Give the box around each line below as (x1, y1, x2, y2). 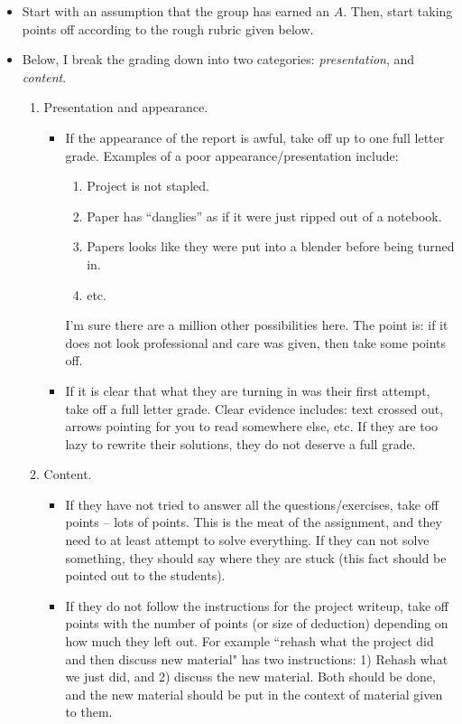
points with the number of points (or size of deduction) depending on (65, 614, 448, 633)
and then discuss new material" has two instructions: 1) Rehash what (65, 649, 448, 668)
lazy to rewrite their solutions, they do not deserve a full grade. (65, 434, 416, 453)
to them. (65, 702, 113, 721)
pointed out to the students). (65, 566, 226, 585)
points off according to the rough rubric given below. (22, 19, 314, 38)
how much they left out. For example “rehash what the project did (65, 632, 434, 651)
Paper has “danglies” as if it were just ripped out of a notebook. (87, 206, 442, 225)
